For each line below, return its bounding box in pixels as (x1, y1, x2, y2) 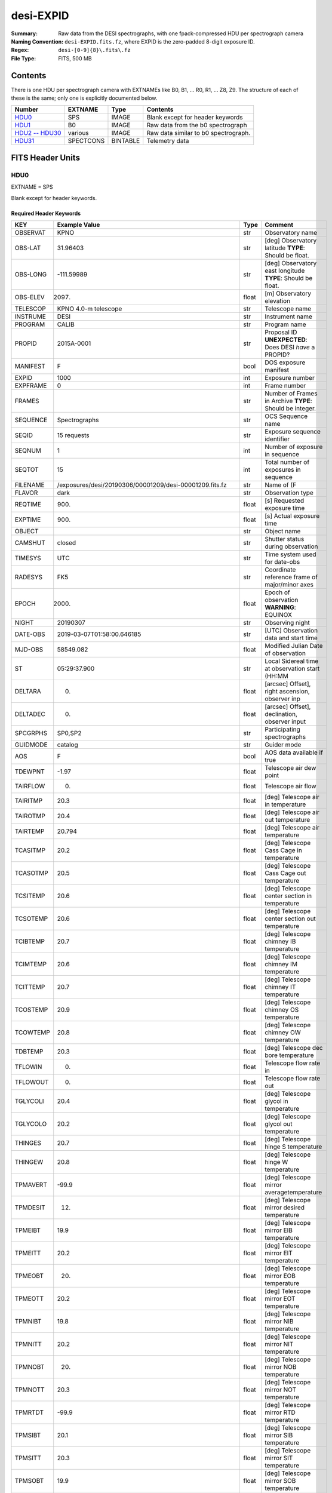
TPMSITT (14, 1454, 41, 1462)
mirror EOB (265, 1271, 296, 1280)
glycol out (265, 1120, 293, 1128)
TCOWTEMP (14, 1028, 50, 1036)
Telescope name (265, 305, 312, 313)
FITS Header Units (11, 152, 81, 162)
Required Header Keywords (11, 210, 81, 217)
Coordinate (265, 565, 296, 573)
